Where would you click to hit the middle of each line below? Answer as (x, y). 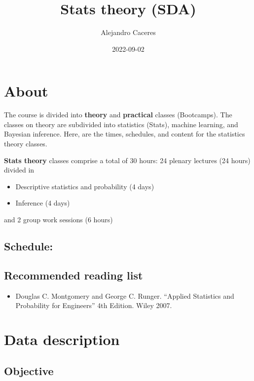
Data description (62, 339)
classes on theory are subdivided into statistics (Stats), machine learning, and (121, 124)
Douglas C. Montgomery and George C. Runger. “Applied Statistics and (125, 295)
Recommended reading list (73, 275)
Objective (29, 370)
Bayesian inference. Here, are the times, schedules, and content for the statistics (125, 134)
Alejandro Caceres (128, 32)
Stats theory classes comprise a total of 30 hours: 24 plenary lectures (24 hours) (127, 160)
